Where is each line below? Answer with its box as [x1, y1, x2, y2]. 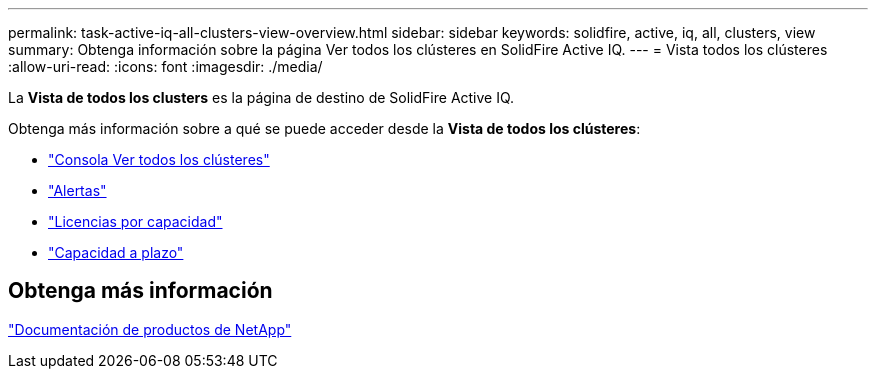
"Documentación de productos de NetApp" [8, 320, 292, 338]
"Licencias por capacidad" [48, 213, 223, 230]
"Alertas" [48, 182, 107, 199]
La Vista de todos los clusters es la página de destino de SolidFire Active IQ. [8, 89, 515, 106]
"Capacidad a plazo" [48, 244, 184, 261]
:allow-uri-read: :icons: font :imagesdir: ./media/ [8, 58, 323, 75]
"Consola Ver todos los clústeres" [48, 151, 270, 168]
